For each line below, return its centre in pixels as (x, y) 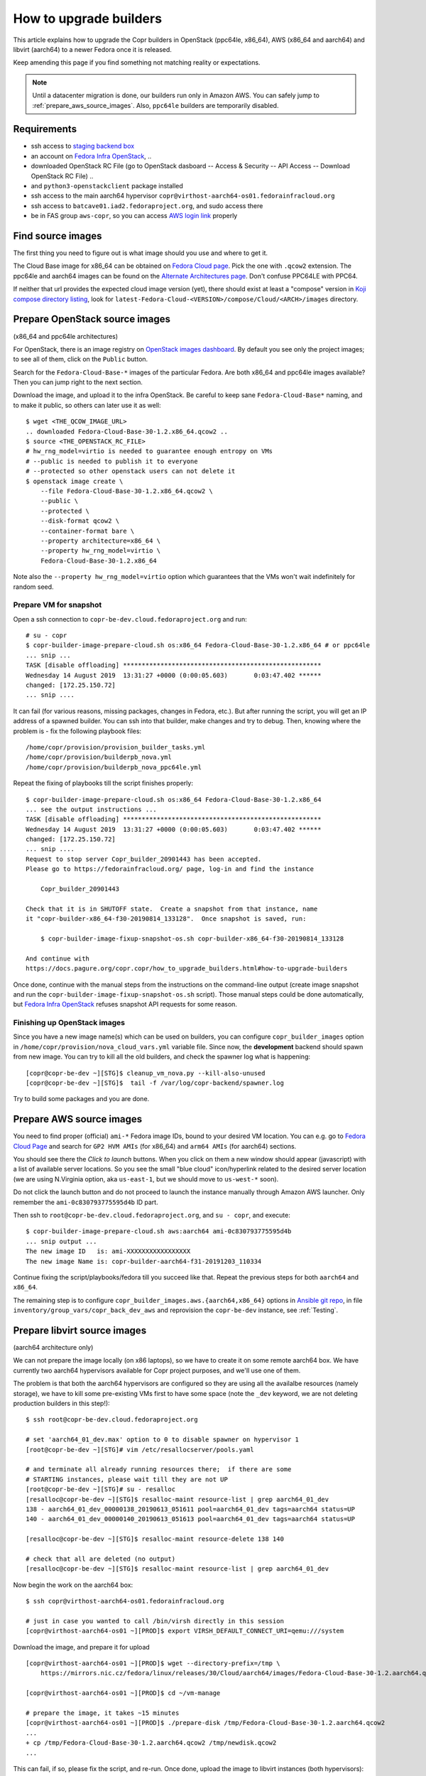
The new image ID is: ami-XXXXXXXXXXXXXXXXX (108, 1251)
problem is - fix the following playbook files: (77, 731)
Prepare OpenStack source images (92, 319)
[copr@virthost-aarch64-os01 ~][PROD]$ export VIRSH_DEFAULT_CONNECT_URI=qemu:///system (185, 1631)
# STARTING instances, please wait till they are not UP (127, 1479)
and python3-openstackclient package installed (107, 185)
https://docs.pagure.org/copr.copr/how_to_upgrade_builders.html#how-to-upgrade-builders (187, 969)
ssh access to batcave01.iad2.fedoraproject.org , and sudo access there (147, 205)
